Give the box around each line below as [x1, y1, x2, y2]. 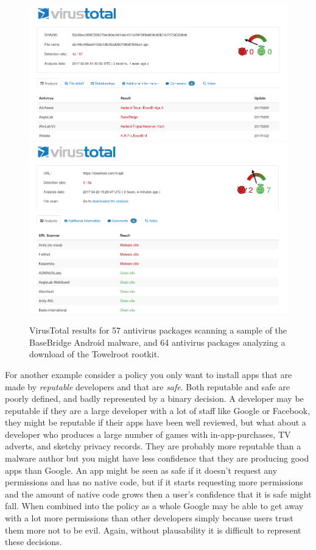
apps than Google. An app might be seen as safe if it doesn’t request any [5, 463, 278, 476]
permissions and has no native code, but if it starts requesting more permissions [5, 476, 303, 488]
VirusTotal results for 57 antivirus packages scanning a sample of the [29, 324, 287, 337]
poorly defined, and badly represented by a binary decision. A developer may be [5, 392, 304, 405]
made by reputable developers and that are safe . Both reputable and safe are [5, 380, 290, 393]
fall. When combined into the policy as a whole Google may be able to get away [5, 499, 304, 512]
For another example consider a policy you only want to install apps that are [5, 368, 292, 380]
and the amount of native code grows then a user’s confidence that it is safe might [5, 487, 312, 500]
